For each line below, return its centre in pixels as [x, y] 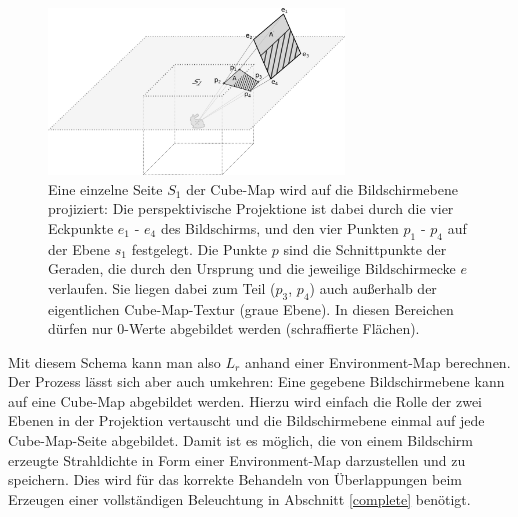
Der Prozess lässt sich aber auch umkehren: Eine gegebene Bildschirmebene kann [256, 381]
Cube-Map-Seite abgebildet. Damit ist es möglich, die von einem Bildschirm [240, 440]
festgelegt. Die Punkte [199, 248]
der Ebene [79, 248]
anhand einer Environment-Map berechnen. [377, 361]
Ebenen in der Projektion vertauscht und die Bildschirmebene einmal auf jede [246, 420]
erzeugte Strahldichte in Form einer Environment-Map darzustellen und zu [237, 459]
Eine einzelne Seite [105, 188]
